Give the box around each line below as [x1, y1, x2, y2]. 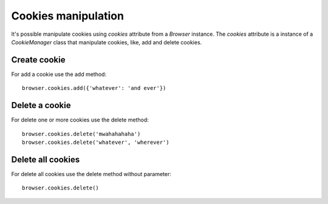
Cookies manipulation [11, 9, 125, 22]
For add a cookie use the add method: [11, 70, 106, 78]
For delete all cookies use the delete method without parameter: [11, 170, 171, 177]
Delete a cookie [11, 100, 71, 110]
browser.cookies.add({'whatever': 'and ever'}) [22, 85, 166, 92]
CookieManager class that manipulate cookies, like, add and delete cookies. [11, 38, 202, 46]
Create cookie [11, 55, 66, 65]
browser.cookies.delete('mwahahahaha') [22, 131, 141, 137]
